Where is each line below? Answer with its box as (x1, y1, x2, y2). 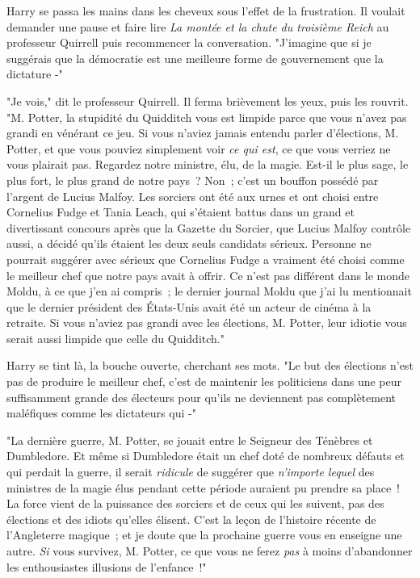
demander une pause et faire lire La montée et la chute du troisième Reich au (6, 18, 389, 35)
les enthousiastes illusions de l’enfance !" (6, 558, 207, 575)
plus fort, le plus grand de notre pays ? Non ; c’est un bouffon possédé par (6, 171, 379, 188)
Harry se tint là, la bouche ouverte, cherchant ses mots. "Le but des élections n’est (6, 357, 414, 374)
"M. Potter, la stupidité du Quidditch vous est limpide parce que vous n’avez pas (6, 108, 407, 125)
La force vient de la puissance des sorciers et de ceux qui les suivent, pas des (6, 495, 384, 512)
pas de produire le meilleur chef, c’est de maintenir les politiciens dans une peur (6, 373, 402, 390)
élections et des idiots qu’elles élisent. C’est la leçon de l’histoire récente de (6, 510, 376, 527)
